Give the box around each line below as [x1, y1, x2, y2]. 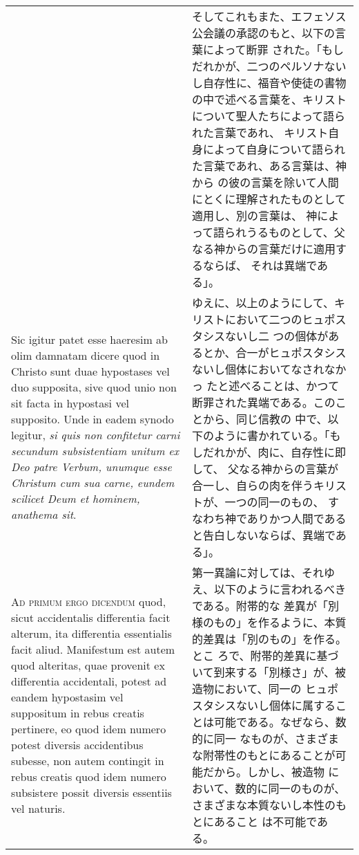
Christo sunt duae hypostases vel [11, 363, 170, 379]
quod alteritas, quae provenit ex [11, 657, 165, 673]
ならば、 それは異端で [202, 257, 318, 273]
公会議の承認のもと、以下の [191, 25, 335, 41]
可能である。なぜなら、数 [213, 714, 347, 730]
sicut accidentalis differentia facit [11, 609, 171, 625]
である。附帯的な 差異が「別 [191, 598, 340, 614]
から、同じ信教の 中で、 [202, 411, 328, 427]
